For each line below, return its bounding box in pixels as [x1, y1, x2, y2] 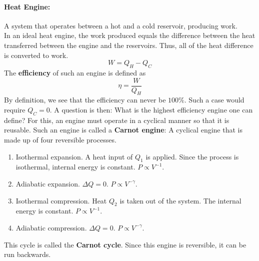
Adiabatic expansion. [15, 178, 80, 188]
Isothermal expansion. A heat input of [15, 151, 133, 161]
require [4, 104, 25, 115]
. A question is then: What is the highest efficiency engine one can [49, 104, 253, 115]
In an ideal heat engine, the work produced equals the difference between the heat [4, 30, 255, 40]
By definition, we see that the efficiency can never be [4, 94, 166, 105]
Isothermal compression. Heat [15, 195, 107, 205]
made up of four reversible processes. [4, 134, 116, 144]
